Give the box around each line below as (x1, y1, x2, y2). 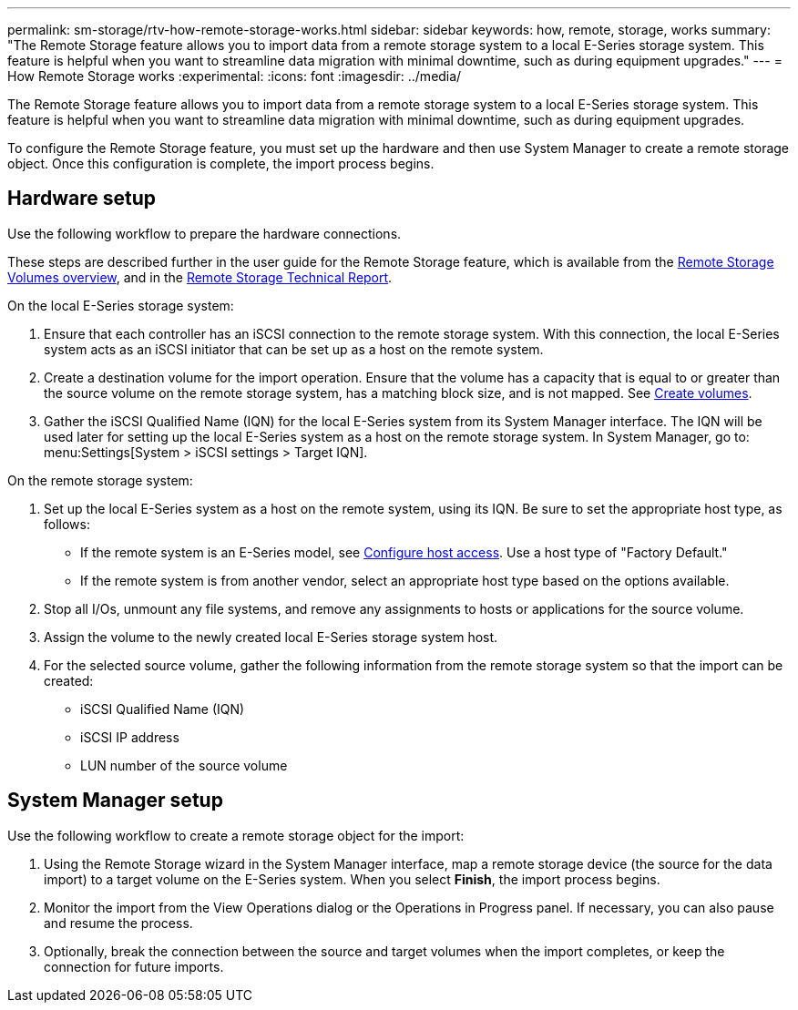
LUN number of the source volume (80, 757, 288, 773)
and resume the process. (44, 914, 193, 931)
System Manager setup (7, 789, 223, 812)
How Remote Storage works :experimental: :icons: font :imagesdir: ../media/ (7, 68, 462, 84)
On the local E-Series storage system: (7, 297, 234, 313)
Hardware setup (7, 187, 156, 210)
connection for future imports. (44, 958, 224, 974)
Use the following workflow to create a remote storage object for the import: (7, 827, 465, 843)
